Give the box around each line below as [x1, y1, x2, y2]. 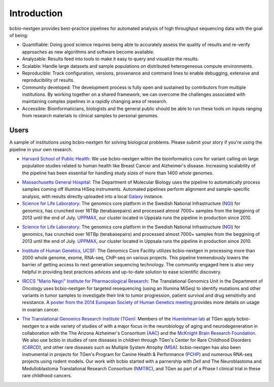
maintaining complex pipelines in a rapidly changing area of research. [22, 98, 167, 104]
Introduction [9, 8, 63, 19]
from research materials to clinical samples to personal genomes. [22, 113, 159, 119]
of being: [9, 32, 28, 38]
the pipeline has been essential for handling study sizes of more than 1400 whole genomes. [22, 170, 214, 176]
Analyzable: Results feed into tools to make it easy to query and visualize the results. [22, 56, 199, 62]
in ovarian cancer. [22, 306, 60, 312]
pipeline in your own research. [9, 146, 73, 152]
